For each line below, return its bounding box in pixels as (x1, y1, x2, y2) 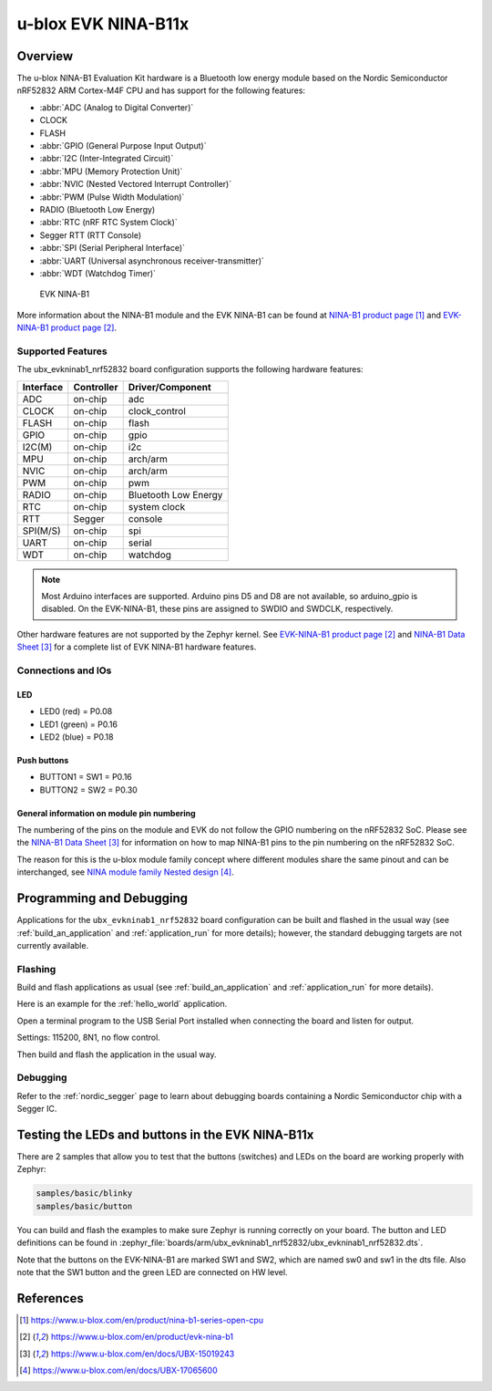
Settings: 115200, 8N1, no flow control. (16, 1032, 161, 1043)
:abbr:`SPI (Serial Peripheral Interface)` (39, 243, 186, 254)
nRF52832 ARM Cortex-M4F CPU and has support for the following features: (16, 85, 305, 96)
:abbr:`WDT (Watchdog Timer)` (39, 267, 157, 278)
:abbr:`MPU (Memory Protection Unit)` (39, 165, 183, 177)
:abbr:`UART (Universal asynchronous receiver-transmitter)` (39, 255, 264, 266)
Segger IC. (16, 1104, 57, 1115)
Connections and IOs (16, 664, 112, 677)
